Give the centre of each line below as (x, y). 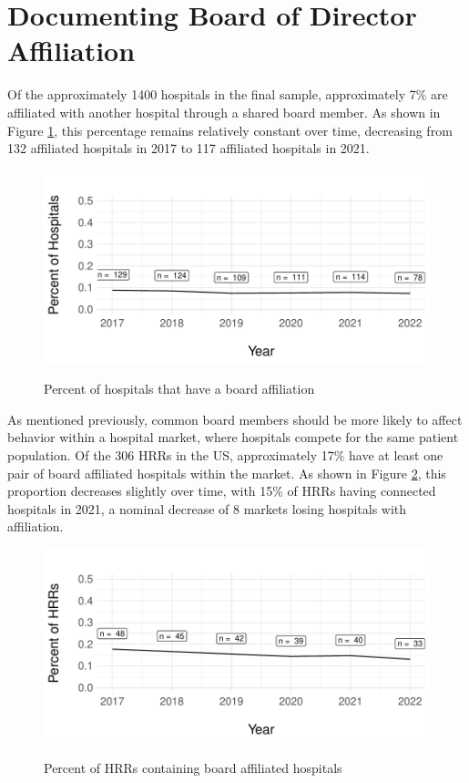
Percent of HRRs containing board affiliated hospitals (193, 767)
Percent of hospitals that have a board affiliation (179, 389)
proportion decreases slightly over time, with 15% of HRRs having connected (222, 491)
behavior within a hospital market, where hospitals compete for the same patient (233, 437)
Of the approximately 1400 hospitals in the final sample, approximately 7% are (228, 94)
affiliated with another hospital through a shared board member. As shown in (224, 112)
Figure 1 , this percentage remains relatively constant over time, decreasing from (230, 130)
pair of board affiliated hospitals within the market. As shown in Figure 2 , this (227, 473)
